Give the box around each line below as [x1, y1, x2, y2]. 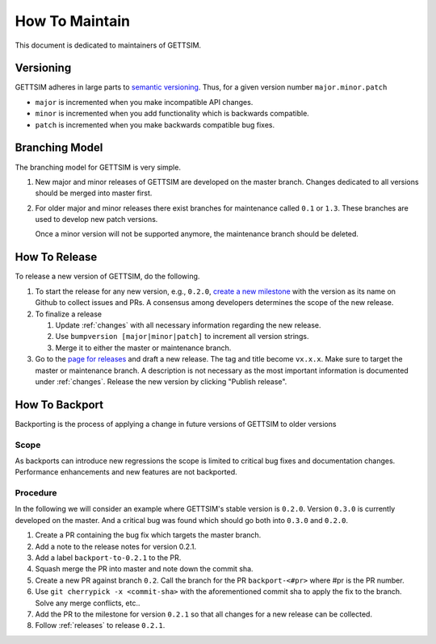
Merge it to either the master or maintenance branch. [55, 343, 232, 353]
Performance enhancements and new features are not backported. [15, 467, 237, 477]
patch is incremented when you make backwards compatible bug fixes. [35, 119, 275, 129]
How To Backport [15, 398, 104, 412]
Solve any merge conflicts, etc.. [35, 598, 140, 608]
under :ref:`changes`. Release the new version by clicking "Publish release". [35, 376, 287, 387]
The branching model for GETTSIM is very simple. [15, 162, 182, 172]
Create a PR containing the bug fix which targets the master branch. [35, 530, 262, 540]
